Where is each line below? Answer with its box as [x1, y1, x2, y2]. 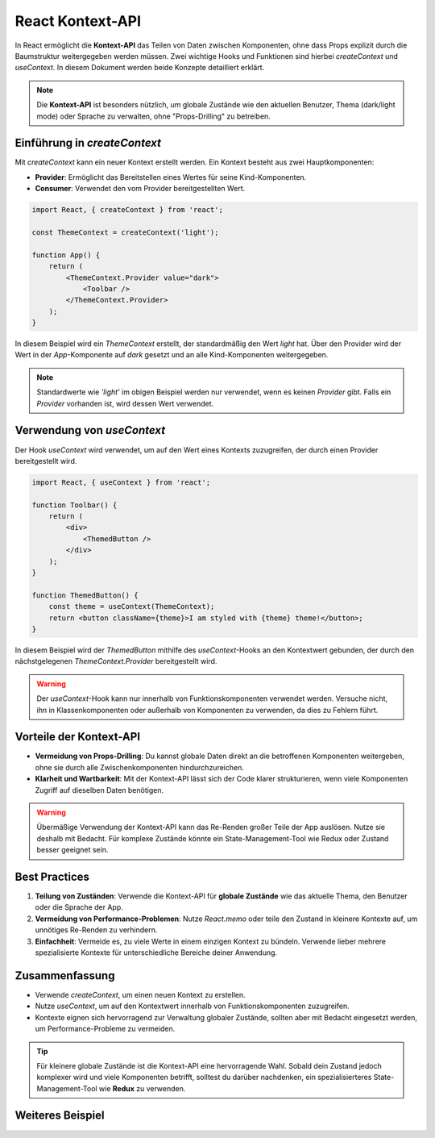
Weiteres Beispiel [14, 1109, 105, 1123]
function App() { [31, 250, 101, 260]
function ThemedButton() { [31, 590, 139, 600]
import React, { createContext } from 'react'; [31, 206, 223, 215]
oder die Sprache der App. [35, 902, 124, 912]
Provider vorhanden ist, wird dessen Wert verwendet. [36, 398, 214, 408]
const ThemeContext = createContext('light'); [31, 227, 219, 237]
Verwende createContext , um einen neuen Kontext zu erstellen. [35, 990, 246, 999]
